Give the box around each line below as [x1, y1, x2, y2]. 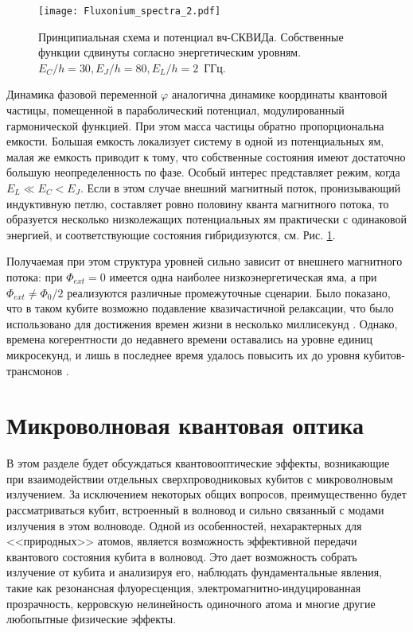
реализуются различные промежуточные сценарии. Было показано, [67, 284, 391, 300]
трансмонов [6, 362, 63, 378]
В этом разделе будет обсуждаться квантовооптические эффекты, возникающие [6, 455, 390, 471]
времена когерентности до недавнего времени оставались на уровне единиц [6, 331, 372, 347]
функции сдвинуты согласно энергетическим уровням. [38, 44, 302, 60]
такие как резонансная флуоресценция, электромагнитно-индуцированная [6, 580, 361, 595]
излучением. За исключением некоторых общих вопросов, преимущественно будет [6, 486, 407, 502]
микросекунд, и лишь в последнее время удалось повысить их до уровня [6, 346, 360, 363]
